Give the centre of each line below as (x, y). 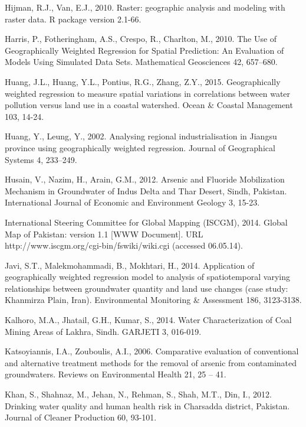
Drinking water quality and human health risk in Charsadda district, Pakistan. (147, 405)
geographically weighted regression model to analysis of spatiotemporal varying (147, 277)
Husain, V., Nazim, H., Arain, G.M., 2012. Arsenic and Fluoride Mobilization (145, 179)
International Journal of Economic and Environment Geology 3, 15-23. (132, 202)
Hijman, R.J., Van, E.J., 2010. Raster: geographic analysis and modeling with (145, 7)
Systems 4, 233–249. (41, 159)
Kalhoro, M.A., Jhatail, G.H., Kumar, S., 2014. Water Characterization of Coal (148, 320)
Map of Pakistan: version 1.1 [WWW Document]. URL (104, 234)
